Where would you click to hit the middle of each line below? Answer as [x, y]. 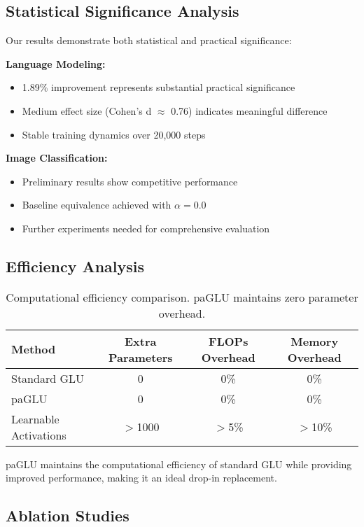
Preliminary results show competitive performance [130, 181]
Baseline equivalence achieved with [97, 205]
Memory [315, 341]
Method [34, 349]
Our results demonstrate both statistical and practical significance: [149, 40]
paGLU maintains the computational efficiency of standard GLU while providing [179, 464]
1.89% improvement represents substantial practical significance [159, 87]
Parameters [140, 357]
